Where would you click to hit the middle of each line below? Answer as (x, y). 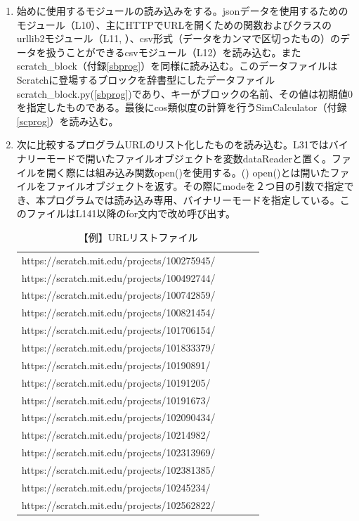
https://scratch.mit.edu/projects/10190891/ (116, 365)
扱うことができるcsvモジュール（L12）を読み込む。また (174, 52)
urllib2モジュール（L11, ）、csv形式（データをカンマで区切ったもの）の (178, 38)
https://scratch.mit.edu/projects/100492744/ (118, 277)
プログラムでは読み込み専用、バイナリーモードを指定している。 (192, 199)
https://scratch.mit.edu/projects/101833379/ (118, 347)
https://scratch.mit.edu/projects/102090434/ (118, 417)
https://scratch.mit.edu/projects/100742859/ (118, 295)
